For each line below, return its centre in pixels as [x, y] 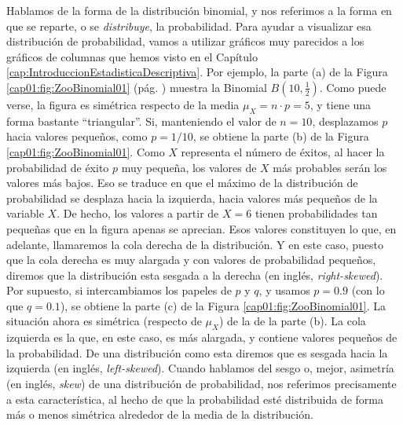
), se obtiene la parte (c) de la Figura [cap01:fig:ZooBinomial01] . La [223, 305]
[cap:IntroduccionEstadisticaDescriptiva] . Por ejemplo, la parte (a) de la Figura [197, 72]
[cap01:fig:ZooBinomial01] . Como [86, 151]
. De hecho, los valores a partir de [138, 213]
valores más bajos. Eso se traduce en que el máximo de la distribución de [182, 183]
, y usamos [284, 290]
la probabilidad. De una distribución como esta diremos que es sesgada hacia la [197, 352]
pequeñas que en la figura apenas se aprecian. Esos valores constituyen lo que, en [201, 228]
